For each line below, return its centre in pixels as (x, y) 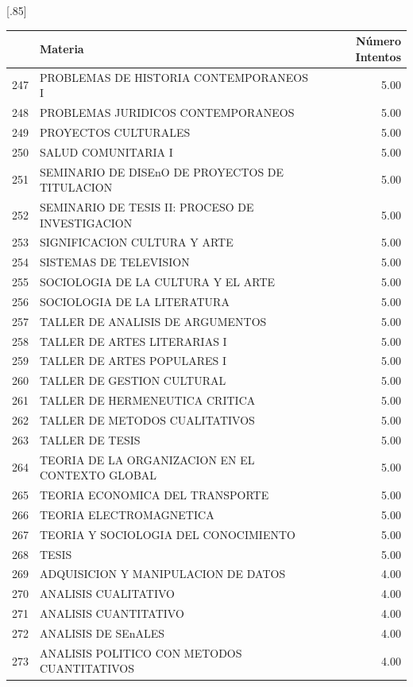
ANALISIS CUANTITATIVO (112, 613)
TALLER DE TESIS (90, 439)
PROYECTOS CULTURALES (115, 132)
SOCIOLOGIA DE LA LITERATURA (135, 301)
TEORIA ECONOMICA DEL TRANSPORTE (154, 495)
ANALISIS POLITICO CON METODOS (141, 652)
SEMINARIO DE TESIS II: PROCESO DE (147, 206)
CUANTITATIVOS (87, 668)
